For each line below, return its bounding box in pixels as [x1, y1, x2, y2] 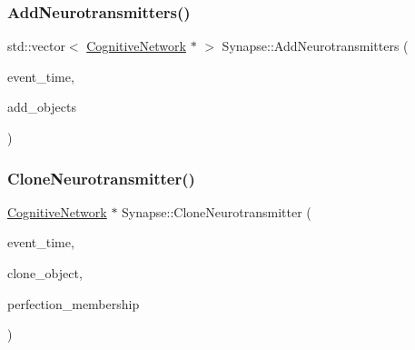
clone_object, [7, 264, 83, 282]
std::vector [7, 36, 65, 55]
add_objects [7, 97, 76, 116]
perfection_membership [7, 294, 140, 313]
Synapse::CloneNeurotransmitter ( [122, 202, 311, 221]
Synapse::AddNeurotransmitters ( [222, 36, 409, 55]
